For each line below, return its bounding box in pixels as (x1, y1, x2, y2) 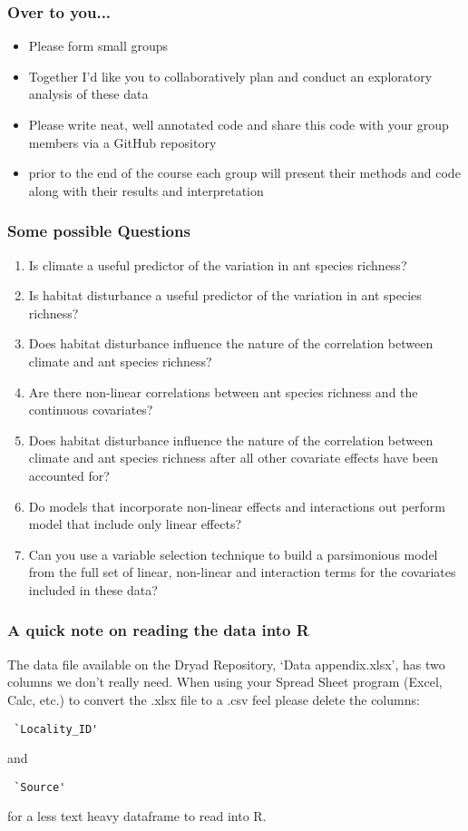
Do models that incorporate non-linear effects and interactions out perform (28, 496, 445, 515)
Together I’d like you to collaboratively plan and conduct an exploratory (28, 66, 433, 85)
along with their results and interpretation (28, 181, 264, 200)
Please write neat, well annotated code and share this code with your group (28, 115, 449, 133)
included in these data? (28, 580, 158, 599)
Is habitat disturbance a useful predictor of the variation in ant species (28, 286, 422, 305)
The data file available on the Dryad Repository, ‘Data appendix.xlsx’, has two (7, 654, 445, 673)
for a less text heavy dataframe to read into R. (7, 807, 267, 826)
